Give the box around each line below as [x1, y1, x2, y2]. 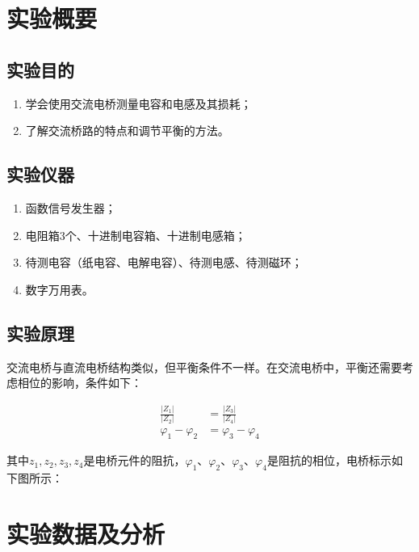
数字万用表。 [25, 280, 94, 297]
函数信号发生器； [25, 199, 116, 216]
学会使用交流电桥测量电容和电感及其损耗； [25, 95, 252, 112]
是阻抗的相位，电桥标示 [266, 452, 392, 469]
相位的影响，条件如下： [17, 374, 142, 391]
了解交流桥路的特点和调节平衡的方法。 [25, 122, 229, 139]
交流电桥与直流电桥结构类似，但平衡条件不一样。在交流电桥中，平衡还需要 [6, 358, 402, 375]
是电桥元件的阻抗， [83, 452, 186, 469]
